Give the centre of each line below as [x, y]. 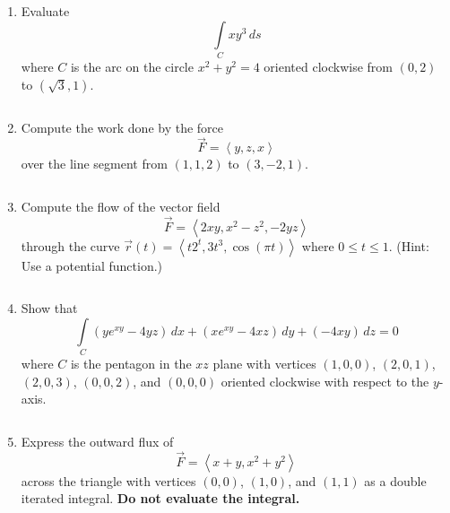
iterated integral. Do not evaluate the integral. [160, 498]
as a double [395, 480]
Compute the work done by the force [122, 127]
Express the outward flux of [97, 442]
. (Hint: [409, 245]
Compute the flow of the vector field [121, 206]
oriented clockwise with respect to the [325, 381]
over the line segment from [94, 164]
